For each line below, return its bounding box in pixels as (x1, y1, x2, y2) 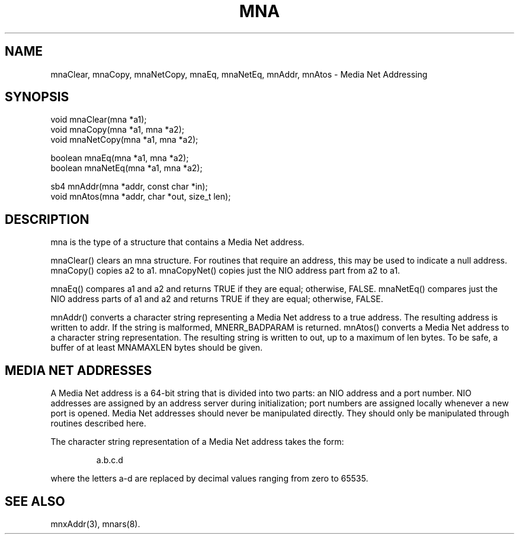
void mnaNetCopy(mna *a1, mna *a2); (50, 134, 198, 145)
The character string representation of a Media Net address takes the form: (50, 437, 344, 447)
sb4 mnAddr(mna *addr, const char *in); (50, 181, 208, 192)
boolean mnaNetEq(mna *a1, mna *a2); (50, 163, 203, 174)
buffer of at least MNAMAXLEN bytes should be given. (50, 342, 263, 353)
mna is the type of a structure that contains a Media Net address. (50, 237, 305, 248)
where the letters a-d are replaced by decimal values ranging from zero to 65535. (50, 473, 369, 484)
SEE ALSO (5, 493, 65, 509)
